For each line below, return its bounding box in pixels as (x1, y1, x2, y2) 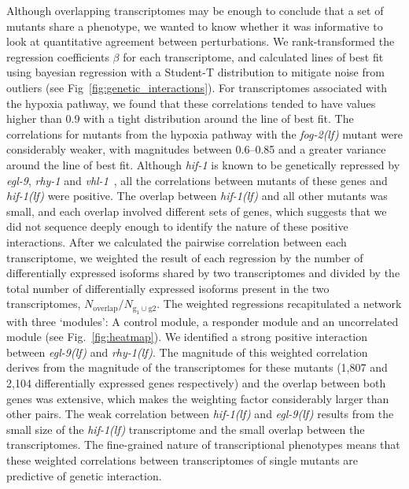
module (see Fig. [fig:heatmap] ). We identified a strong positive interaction (6, 328, 368, 345)
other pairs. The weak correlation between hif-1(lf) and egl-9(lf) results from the (6, 406, 394, 422)
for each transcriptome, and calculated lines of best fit (123, 48, 384, 65)
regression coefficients (6, 48, 109, 65)
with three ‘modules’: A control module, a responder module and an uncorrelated (6, 313, 399, 329)
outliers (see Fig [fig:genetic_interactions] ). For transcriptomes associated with (6, 79, 388, 95)
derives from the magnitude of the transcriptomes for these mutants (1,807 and (6, 359, 388, 376)
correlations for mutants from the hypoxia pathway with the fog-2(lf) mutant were (6, 125, 403, 142)
